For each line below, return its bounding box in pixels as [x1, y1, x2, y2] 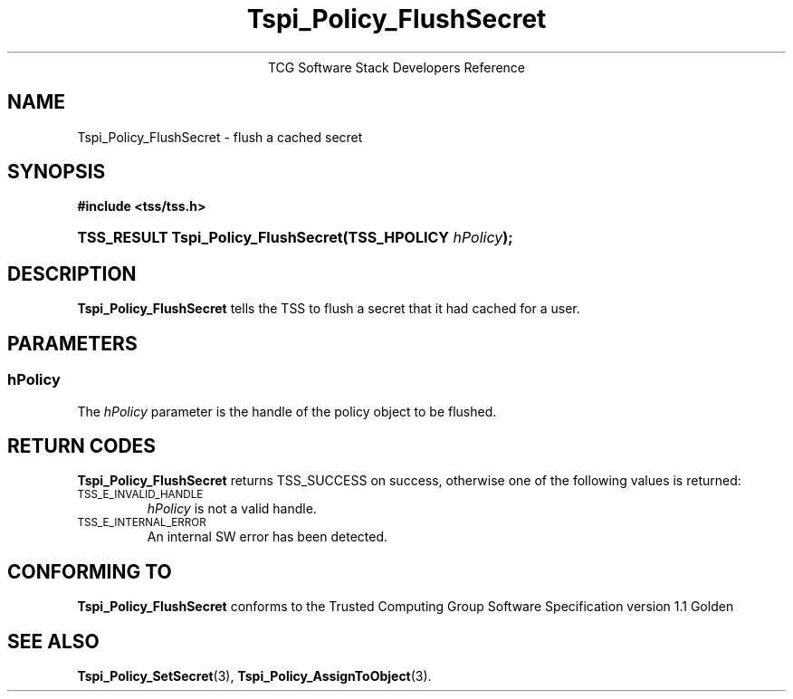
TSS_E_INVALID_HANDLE [77, 488, 204, 502]
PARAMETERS [7, 331, 138, 355]
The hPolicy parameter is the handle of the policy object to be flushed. [77, 403, 497, 419]
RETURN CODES [7, 434, 157, 457]
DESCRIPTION [7, 262, 137, 285]
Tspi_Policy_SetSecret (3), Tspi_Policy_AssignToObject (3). [77, 668, 432, 685]
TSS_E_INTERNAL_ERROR [77, 516, 206, 530]
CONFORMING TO [7, 560, 172, 583]
